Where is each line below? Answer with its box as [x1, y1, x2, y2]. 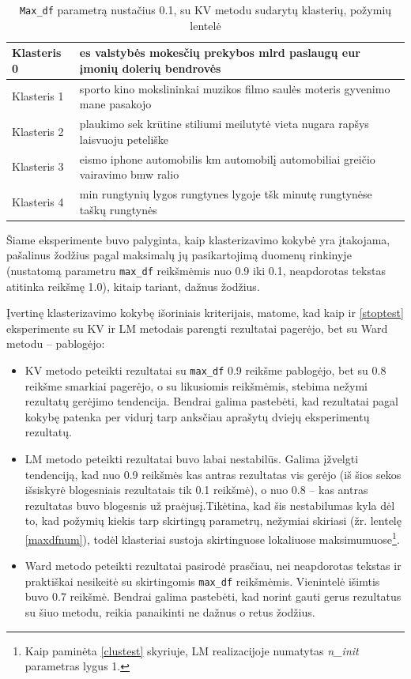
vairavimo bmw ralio [79, 166, 179, 183]
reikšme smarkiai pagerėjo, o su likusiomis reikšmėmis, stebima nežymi [25, 377, 368, 394]
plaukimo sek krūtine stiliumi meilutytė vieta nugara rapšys [79, 115, 369, 132]
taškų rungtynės [79, 201, 157, 217]
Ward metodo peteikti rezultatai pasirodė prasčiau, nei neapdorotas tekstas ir [25, 557, 402, 574]
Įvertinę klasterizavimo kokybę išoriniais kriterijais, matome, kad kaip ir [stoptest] [6, 304, 404, 321]
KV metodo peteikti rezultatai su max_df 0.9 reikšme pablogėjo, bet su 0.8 [25, 361, 386, 378]
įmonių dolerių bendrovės [79, 59, 221, 76]
